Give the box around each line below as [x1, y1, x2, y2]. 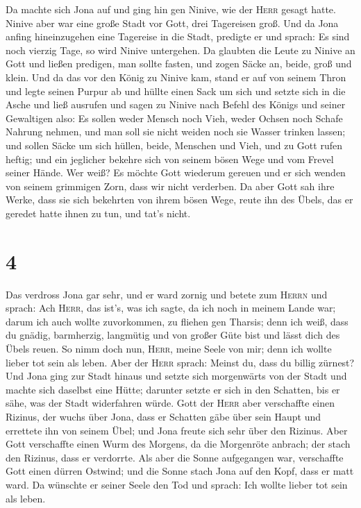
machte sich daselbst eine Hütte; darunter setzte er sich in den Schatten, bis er [6, 382, 340, 396]
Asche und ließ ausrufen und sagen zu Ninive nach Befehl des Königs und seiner [6, 97, 346, 112]
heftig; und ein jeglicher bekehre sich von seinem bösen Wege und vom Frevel [6, 151, 334, 166]
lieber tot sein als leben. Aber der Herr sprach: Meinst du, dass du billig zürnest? [6, 355, 355, 369]
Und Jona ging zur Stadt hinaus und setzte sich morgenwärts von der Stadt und [6, 369, 347, 383]
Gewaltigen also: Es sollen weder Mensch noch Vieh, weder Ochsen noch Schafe [6, 110, 343, 125]
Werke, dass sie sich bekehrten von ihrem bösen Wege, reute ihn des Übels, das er [6, 192, 353, 207]
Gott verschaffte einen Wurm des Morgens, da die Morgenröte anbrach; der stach [6, 437, 351, 451]
